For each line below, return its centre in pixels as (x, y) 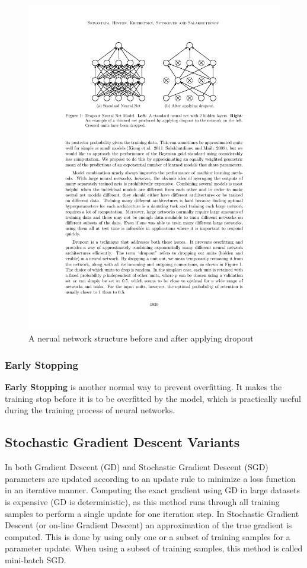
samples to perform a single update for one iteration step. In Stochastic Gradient (152, 513)
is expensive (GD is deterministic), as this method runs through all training (142, 502)
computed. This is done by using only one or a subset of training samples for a (148, 536)
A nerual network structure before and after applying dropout (141, 338)
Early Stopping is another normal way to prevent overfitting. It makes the (143, 387)
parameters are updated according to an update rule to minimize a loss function (150, 478)
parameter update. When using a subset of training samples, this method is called (154, 548)
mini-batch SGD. (36, 560)
